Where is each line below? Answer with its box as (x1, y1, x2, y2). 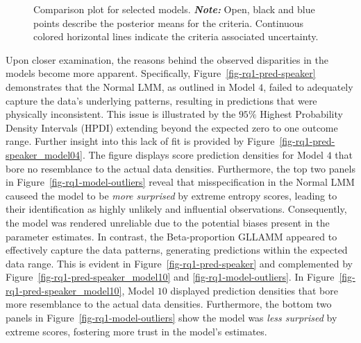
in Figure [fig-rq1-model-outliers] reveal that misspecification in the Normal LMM (6, 175, 355, 189)
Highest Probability (260, 107, 343, 121)
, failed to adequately (263, 79, 353, 94)
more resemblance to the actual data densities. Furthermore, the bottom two (6, 297, 332, 311)
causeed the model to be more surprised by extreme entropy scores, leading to (6, 188, 337, 202)
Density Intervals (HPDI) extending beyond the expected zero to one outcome (6, 120, 338, 134)
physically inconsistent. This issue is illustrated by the (6, 107, 236, 121)
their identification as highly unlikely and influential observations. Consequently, (6, 202, 347, 216)
